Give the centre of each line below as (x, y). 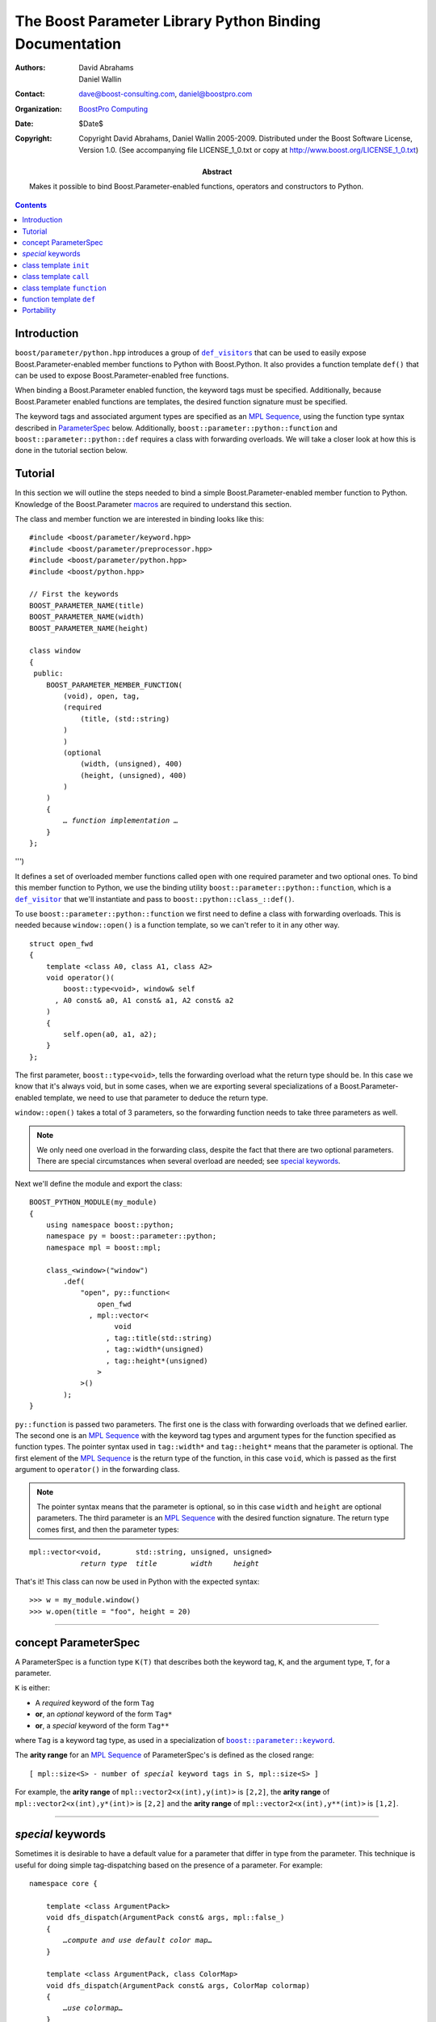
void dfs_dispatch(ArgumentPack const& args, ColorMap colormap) (178, 1985)
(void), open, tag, (102, 696)
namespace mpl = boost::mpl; (103, 1247)
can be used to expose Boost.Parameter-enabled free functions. (122, 375)
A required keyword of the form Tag (95, 1703)
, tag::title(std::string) (159, 1338)
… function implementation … (121, 821)
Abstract (217, 172)
